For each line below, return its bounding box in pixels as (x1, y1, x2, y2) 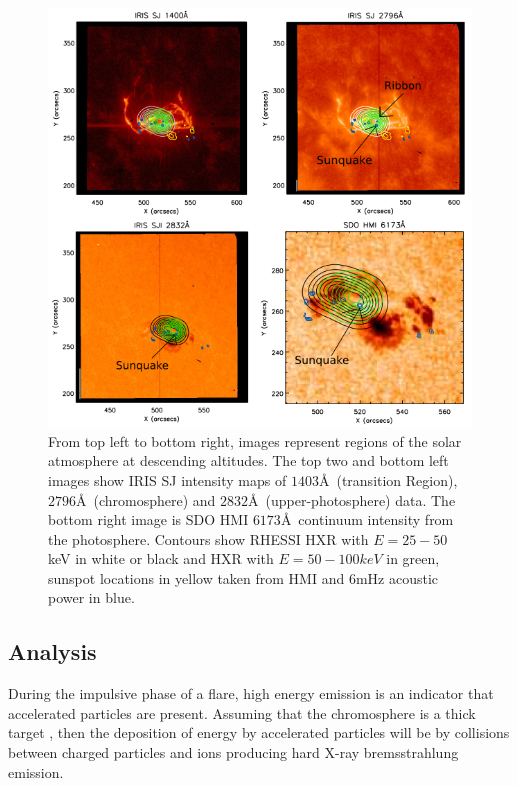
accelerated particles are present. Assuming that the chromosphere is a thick (8, 702, 476, 723)
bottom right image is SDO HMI (48, 509, 249, 530)
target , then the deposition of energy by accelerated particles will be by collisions (8, 722, 510, 743)
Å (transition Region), (318, 469, 458, 490)
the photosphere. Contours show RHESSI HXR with (48, 528, 369, 549)
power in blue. (48, 587, 135, 608)
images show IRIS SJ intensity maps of (48, 469, 287, 490)
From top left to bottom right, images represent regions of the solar (48, 430, 462, 451)
